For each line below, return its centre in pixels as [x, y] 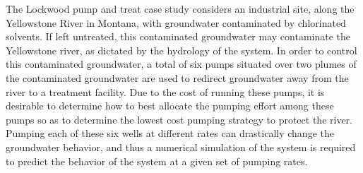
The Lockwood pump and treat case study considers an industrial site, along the [180, 8]
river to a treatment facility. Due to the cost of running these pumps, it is [165, 91]
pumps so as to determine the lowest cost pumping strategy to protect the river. [179, 119]
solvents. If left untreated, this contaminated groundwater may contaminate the [178, 36]
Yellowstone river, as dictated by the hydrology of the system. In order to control [181, 50]
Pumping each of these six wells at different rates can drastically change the [170, 133]
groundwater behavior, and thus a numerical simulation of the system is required [181, 147]
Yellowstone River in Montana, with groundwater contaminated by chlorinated [176, 22]
